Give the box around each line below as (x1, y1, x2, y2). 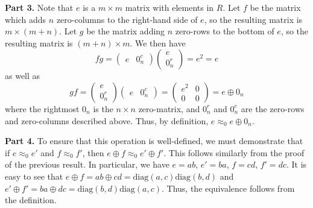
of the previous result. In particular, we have (5, 158, 169, 171)
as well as (5, 69, 40, 82)
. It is (286, 158, 307, 171)
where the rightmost (5, 102, 80, 115)
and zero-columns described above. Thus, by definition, (5, 114, 209, 127)
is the (93, 102, 113, 115)
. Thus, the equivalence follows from (162, 181, 295, 194)
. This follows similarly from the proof (163, 146, 305, 159)
